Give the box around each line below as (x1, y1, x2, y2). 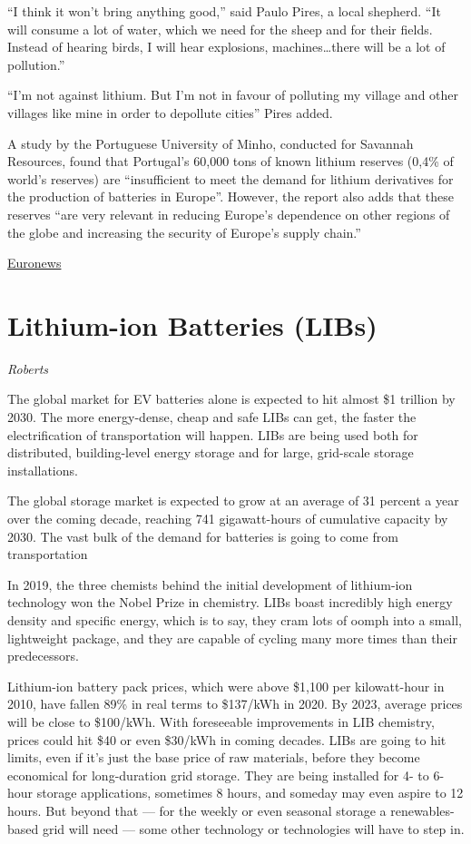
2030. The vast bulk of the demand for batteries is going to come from (7, 526, 398, 545)
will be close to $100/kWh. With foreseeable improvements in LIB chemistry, (7, 712, 435, 731)
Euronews (7, 253, 62, 272)
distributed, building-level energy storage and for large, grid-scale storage (7, 443, 414, 462)
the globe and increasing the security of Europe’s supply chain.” (7, 222, 361, 241)
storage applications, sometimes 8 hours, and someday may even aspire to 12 (36, 783, 464, 802)
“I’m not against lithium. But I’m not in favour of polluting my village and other (7, 85, 459, 104)
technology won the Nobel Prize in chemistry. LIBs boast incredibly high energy (7, 593, 453, 612)
